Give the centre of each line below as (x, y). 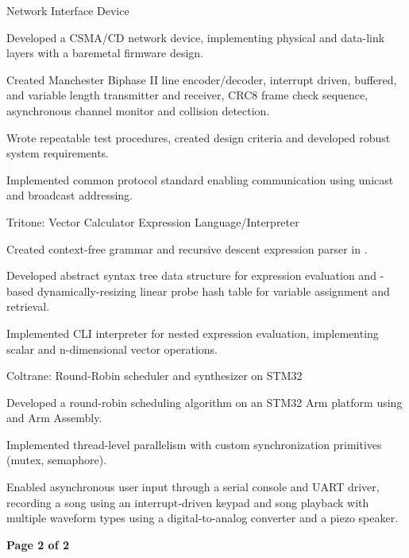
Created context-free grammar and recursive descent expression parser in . (187, 248)
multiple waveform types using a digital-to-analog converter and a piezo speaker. (203, 518)
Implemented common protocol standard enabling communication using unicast (200, 179)
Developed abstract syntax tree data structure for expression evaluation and (191, 275)
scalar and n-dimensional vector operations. (112, 349)
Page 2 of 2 (38, 544)
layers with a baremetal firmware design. (105, 53)
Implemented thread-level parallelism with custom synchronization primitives (194, 444)
